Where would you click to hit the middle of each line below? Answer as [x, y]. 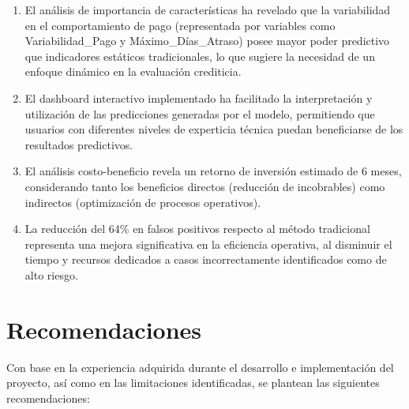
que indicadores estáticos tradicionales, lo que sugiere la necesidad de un [200, 56]
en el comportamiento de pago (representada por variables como [180, 25]
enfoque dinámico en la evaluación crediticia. [133, 71]
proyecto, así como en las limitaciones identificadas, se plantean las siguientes [193, 383]
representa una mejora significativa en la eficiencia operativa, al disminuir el [208, 244]
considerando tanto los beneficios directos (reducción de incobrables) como [205, 186]
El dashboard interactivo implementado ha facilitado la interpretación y [199, 98]
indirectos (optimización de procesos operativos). [143, 202]
